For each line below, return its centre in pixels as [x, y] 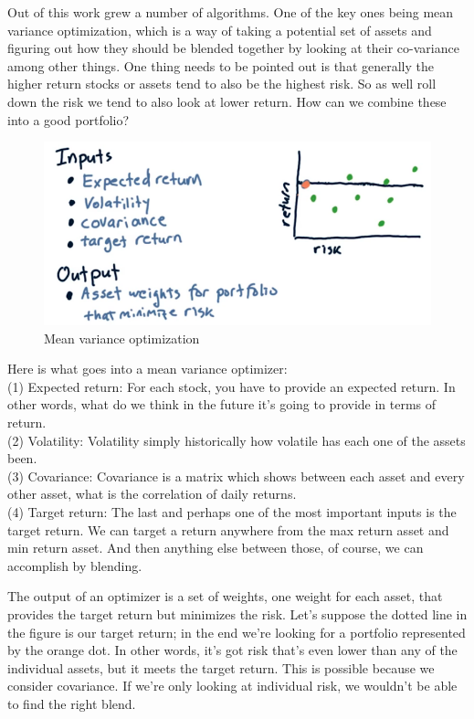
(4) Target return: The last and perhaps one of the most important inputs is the [232, 511]
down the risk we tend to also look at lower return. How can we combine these [227, 101]
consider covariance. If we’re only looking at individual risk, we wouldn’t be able [232, 686]
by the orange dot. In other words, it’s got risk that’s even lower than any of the [232, 650]
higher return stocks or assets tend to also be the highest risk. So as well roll [222, 84]
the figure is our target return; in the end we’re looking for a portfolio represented [237, 632]
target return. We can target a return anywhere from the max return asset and [228, 529]
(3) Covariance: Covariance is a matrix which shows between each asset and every [236, 476]
